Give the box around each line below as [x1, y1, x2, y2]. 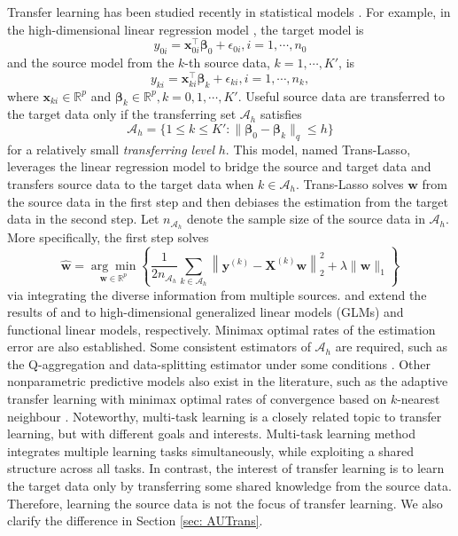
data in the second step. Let [7, 209, 159, 228]
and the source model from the [7, 53, 175, 72]
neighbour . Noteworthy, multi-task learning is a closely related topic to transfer [7, 406, 442, 425]
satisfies [260, 105, 302, 123]
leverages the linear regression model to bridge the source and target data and [7, 157, 431, 176]
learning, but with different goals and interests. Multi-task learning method [7, 424, 415, 443]
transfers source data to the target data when [7, 174, 254, 193]
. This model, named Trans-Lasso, [225, 139, 411, 158]
